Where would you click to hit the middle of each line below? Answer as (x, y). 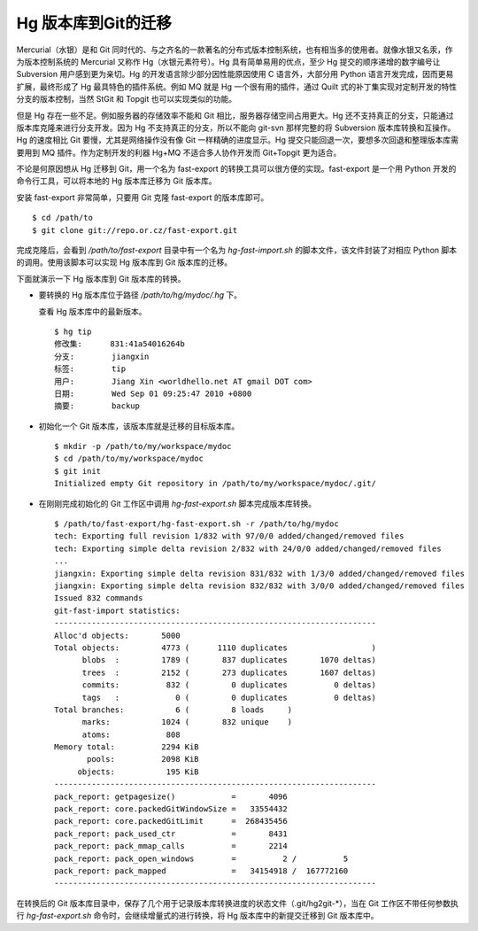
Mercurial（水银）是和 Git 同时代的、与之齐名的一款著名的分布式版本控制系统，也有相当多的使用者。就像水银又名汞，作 (235, 50)
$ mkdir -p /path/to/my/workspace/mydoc (143, 446)
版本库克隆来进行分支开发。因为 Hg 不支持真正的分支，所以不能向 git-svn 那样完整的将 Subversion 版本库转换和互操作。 (236, 128)
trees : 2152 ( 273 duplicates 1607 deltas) (229, 672)
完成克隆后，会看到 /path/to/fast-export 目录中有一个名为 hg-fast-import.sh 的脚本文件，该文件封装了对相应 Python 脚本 (237, 250)
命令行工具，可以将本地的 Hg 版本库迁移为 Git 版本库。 (116, 181)
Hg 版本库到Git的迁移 (94, 23)
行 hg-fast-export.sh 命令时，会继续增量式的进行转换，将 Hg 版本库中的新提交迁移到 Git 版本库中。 (198, 916)
